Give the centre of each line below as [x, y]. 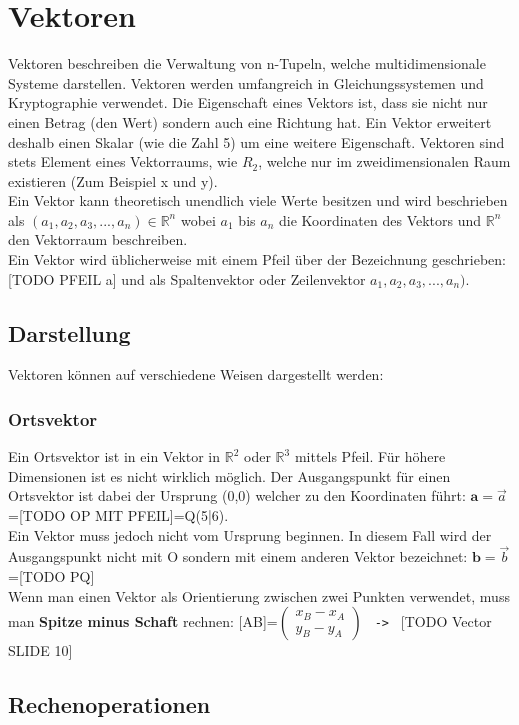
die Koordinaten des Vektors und [380, 219]
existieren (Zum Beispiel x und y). [113, 180]
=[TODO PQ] [51, 576]
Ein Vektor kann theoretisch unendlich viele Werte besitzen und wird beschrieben [258, 200]
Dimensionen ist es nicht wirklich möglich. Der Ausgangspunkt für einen [229, 475]
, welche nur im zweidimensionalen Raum [384, 161]
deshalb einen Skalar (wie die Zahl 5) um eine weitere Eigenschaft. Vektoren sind [256, 141]
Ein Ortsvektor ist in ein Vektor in [114, 456]
